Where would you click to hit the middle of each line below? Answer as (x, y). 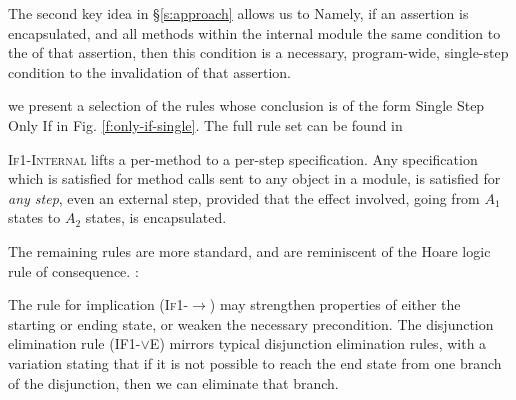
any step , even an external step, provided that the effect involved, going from (244, 197)
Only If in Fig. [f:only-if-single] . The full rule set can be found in (205, 124)
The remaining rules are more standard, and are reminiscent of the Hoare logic (249, 250)
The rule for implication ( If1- (98, 304)
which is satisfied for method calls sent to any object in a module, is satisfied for (254, 178)
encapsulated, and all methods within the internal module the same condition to (254, 32)
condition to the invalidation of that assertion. (149, 71)
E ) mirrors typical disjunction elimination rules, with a (318, 343)
